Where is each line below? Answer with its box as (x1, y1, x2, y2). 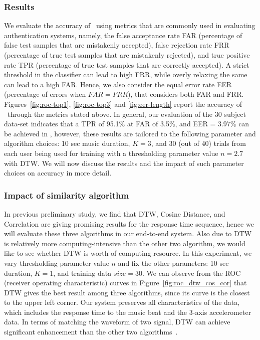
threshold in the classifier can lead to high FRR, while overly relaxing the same (4, 69, 247, 80)
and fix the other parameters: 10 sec (118, 257, 229, 268)
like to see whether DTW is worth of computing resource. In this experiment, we (4, 248, 252, 258)
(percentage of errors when (4, 89, 86, 99)
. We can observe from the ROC (142, 267, 241, 278)
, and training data (53, 267, 112, 278)
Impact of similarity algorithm (4, 189, 129, 201)
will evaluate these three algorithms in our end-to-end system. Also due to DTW (4, 228, 252, 239)
